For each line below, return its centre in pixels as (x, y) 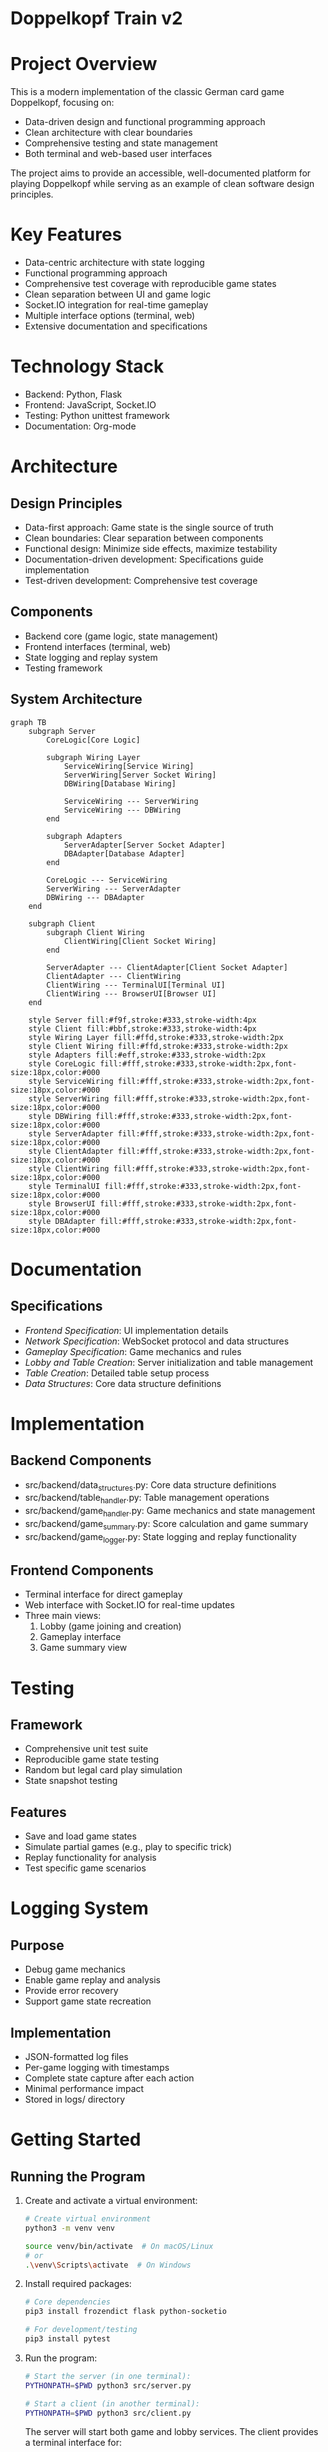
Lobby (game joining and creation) (110, 1626)
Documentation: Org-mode (80, 426)
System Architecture (76, 699)
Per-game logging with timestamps (97, 2068)
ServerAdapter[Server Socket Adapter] (144, 845)
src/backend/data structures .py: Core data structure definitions (150, 1485)
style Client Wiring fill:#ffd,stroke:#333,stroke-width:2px (158, 1046)
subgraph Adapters (84, 836)
